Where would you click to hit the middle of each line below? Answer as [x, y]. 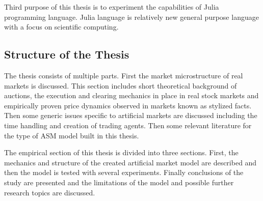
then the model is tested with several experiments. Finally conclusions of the [124, 172]
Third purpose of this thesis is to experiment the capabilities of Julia [112, 7]
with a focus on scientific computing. [61, 27]
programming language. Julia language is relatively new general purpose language [131, 17]
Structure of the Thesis [67, 54]
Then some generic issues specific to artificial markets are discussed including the [131, 115]
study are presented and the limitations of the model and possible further [119, 182]
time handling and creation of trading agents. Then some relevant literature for [128, 125]
